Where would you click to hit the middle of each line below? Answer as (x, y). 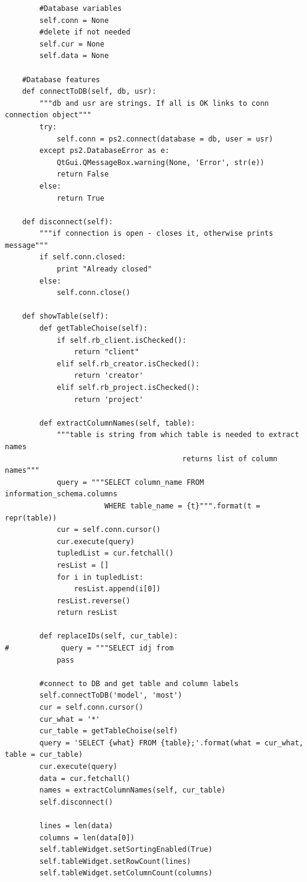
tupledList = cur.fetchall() (115, 553)
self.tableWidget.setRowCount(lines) (115, 861)
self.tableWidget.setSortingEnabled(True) (126, 850)
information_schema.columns (61, 494)
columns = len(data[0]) (87, 838)
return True (80, 198)
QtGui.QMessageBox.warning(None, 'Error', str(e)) (160, 162)
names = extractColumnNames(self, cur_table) (133, 790)
